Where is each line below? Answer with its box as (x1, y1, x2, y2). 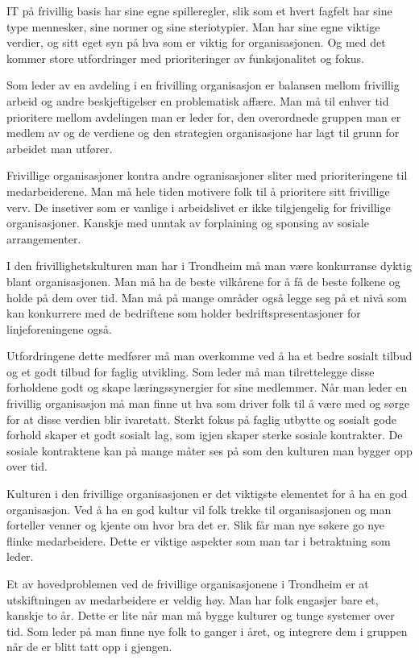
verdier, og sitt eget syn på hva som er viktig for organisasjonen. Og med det (6, 34, 386, 51)
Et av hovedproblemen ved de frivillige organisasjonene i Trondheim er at (6, 575, 369, 592)
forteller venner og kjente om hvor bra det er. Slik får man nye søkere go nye (6, 517, 384, 533)
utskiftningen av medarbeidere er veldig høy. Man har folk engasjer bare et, (6, 591, 379, 608)
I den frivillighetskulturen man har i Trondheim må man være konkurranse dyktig (6, 257, 412, 274)
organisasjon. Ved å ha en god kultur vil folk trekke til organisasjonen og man (6, 500, 392, 517)
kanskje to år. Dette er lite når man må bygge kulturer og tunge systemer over (6, 607, 395, 624)
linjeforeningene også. (6, 320, 112, 337)
